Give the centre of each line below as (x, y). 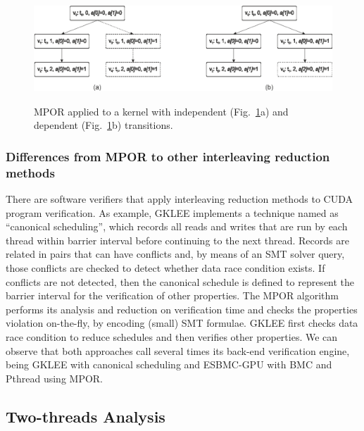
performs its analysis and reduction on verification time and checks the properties (182, 309)
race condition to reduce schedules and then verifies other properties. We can (172, 337)
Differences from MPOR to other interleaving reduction (168, 156)
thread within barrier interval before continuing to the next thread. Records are (177, 240)
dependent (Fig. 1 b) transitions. (103, 125)
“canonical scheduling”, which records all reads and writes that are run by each (177, 226)
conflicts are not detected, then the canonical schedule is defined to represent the (180, 281)
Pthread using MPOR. (55, 378)
